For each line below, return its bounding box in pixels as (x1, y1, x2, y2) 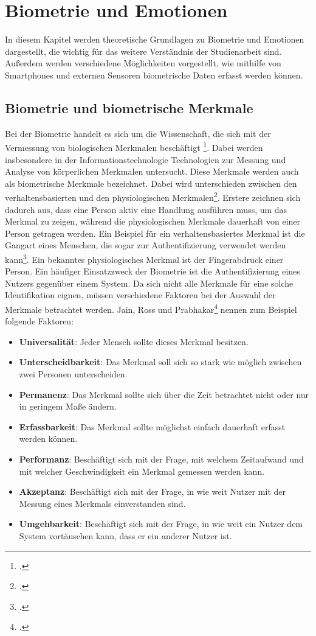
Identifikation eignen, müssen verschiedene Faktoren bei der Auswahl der (5, 288, 276, 301)
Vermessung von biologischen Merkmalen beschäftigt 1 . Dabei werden (5, 139, 263, 153)
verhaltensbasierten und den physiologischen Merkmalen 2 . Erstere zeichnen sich (5, 189, 301, 203)
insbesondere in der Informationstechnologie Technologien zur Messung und (5, 153, 286, 166)
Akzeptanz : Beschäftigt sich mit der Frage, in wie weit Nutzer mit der (19, 485, 286, 498)
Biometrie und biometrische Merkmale (5, 98, 253, 117)
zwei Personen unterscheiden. (19, 368, 128, 380)
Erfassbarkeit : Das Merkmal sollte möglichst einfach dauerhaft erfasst (19, 420, 286, 433)
